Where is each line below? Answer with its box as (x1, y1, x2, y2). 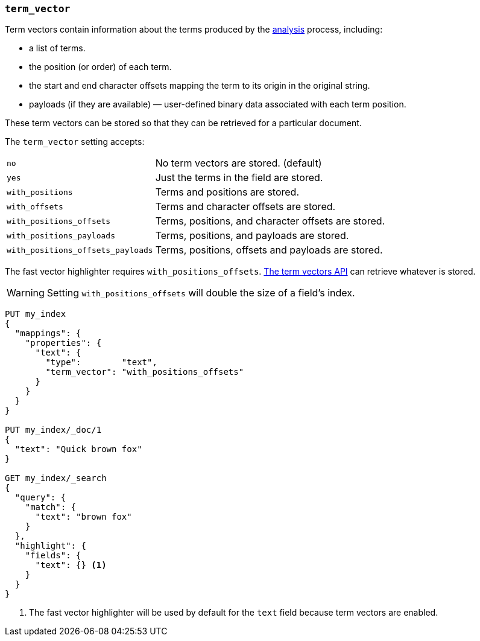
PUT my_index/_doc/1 (5, 425, 102, 435)
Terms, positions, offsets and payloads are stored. (155, 244, 383, 257)
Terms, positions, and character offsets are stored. (155, 215, 385, 228)
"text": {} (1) (35, 560, 107, 570)
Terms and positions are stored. (155, 186, 300, 199)
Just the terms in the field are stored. (155, 171, 323, 184)
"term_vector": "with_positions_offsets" (45, 367, 244, 377)
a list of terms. (29, 43, 86, 54)
